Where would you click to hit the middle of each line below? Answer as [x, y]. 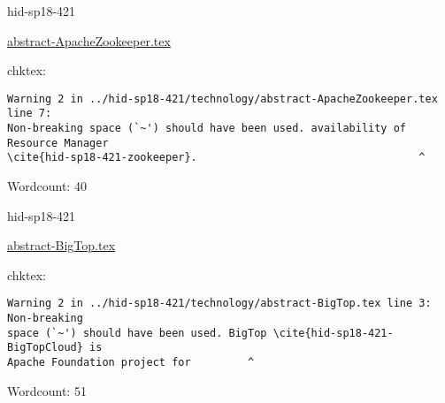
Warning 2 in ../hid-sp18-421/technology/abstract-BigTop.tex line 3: [219, 304]
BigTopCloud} [45, 348]
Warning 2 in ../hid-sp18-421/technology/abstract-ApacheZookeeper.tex [222, 99]
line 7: [30, 114]
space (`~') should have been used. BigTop [137, 333]
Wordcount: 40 [47, 186]
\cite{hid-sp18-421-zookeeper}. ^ [216, 158]
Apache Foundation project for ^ [131, 363]
